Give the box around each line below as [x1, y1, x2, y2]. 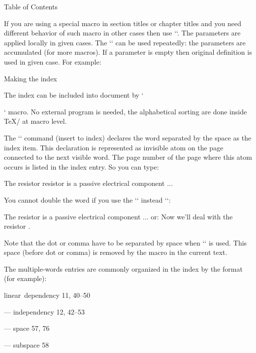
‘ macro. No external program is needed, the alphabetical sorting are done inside [4, 106, 247, 116]
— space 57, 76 [4, 323, 50, 333]
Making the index [4, 73, 57, 83]
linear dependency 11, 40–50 [4, 290, 91, 300]
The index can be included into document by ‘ [4, 90, 144, 100]
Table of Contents [4, 1, 58, 11]
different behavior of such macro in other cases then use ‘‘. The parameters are [4, 28, 241, 38]
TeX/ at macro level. [4, 116, 67, 126]
